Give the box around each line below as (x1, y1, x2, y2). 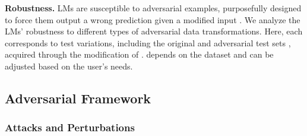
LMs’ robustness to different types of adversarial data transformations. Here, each (5, 25, 303, 37)
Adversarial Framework (5, 88, 151, 107)
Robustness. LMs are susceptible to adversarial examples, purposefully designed (5, 2, 302, 14)
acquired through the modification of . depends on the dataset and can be (5, 48, 274, 61)
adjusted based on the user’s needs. (5, 59, 133, 72)
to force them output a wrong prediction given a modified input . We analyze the (5, 13, 300, 26)
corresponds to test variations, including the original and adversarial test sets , (5, 36, 291, 49)
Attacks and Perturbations (5, 120, 135, 135)
